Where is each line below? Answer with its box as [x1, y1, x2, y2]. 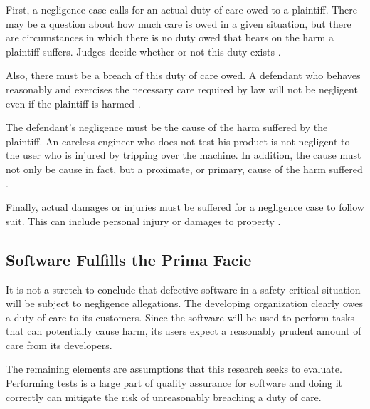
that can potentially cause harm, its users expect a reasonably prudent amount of [6, 323, 361, 338]
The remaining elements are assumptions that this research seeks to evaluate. [6, 361, 342, 376]
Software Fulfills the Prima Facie [6, 248, 252, 270]
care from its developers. [6, 337, 112, 352]
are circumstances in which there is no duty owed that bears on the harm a [6, 30, 334, 45]
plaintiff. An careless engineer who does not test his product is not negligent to [6, 133, 350, 148]
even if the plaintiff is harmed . [6, 95, 141, 110]
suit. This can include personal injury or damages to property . [6, 213, 281, 228]
